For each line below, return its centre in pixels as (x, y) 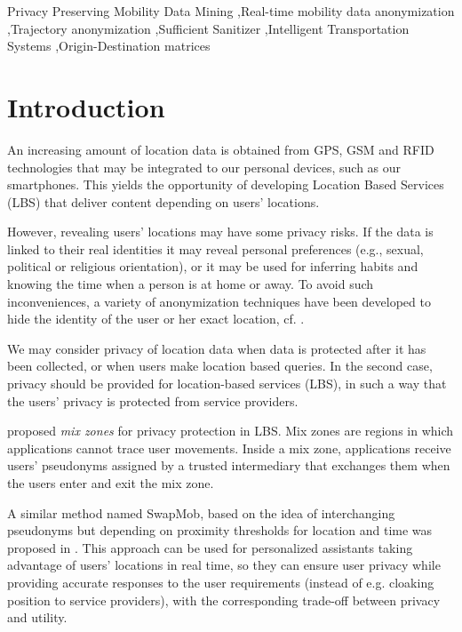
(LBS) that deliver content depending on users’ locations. (163, 201)
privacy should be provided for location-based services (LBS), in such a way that (227, 384)
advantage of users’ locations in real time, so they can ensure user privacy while (224, 565)
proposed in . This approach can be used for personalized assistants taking (210, 547)
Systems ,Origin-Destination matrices (109, 46)
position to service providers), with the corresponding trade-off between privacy (224, 600)
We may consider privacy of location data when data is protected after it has (217, 348)
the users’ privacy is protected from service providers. (153, 400)
